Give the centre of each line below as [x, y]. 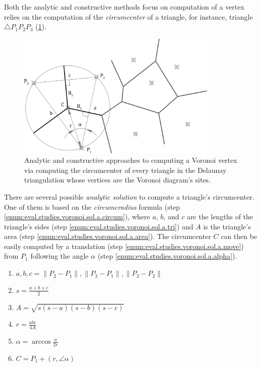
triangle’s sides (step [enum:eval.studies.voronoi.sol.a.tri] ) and [99, 226]
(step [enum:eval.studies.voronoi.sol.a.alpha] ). [167, 256]
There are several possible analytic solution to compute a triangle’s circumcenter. [129, 196]
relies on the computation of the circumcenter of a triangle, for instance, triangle [128, 16]
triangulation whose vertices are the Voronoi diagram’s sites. [118, 180]
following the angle [59, 256]
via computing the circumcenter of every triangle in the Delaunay [125, 170]
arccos [41, 342]
